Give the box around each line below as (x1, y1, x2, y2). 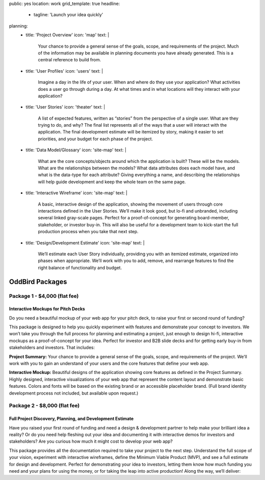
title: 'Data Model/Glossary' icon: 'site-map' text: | (26, 147, 127, 153)
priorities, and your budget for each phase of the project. (38, 135, 153, 142)
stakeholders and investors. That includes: (9, 345, 95, 350)
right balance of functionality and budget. (38, 265, 122, 270)
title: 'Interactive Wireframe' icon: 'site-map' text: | (26, 190, 128, 196)
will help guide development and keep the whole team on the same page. (38, 179, 186, 185)
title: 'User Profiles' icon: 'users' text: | (26, 68, 103, 74)
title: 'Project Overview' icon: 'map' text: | (26, 32, 109, 38)
